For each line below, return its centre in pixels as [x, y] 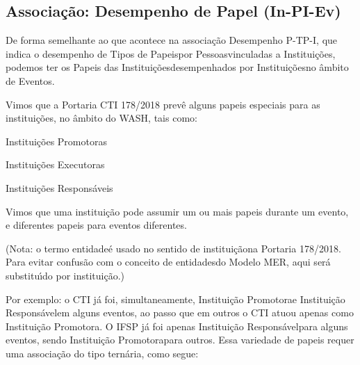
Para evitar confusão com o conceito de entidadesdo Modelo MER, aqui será [168, 262]
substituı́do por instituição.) [65, 275]
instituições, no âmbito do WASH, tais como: [101, 118]
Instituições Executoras [55, 164]
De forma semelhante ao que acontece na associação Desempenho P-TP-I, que [172, 40]
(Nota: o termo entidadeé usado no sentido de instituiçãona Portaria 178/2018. [173, 248]
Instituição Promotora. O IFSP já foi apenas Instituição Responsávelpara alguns [177, 326]
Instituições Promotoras [56, 141]
